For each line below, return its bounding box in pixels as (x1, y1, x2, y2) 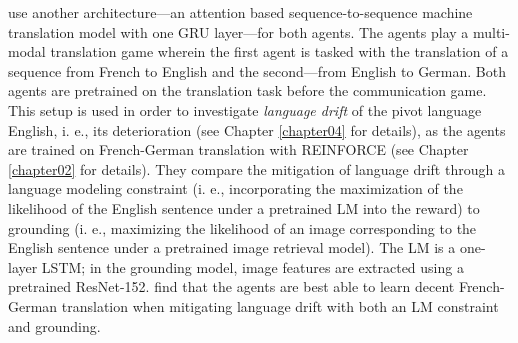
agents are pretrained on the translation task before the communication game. (8, 80, 487, 101)
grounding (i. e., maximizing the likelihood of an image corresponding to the (8, 217, 477, 238)
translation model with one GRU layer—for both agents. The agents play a (8, 21, 469, 42)
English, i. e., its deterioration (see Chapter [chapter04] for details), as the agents (8, 119, 506, 140)
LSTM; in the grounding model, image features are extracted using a (41, 256, 464, 277)
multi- (472, 21, 510, 42)
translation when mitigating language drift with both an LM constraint (61, 295, 499, 316)
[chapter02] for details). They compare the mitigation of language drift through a (8, 158, 505, 179)
